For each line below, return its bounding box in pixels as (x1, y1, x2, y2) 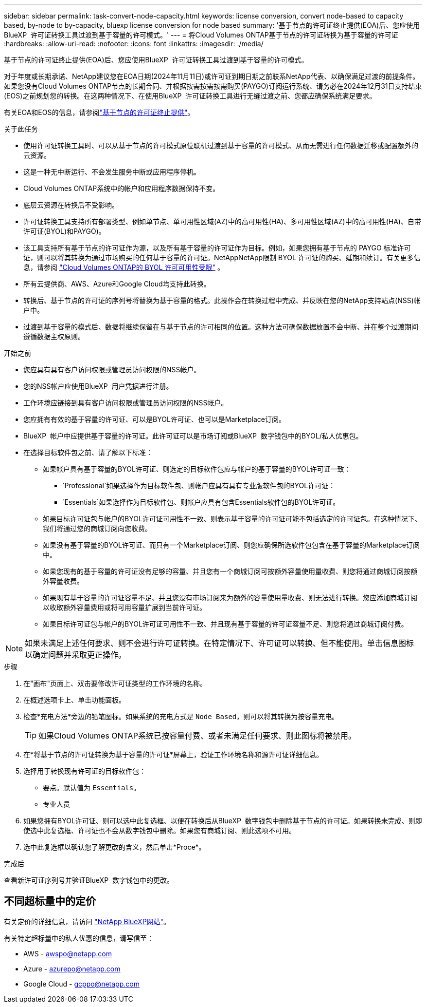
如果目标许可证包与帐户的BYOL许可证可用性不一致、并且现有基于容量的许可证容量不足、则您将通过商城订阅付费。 (43, 620, 408, 628)
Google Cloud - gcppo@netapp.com (23, 979, 140, 988)
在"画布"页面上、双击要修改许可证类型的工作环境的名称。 (23, 679, 207, 687)
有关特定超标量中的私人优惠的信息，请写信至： (4, 933, 154, 942)
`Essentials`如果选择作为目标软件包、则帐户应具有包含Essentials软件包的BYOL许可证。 (62, 498, 340, 506)
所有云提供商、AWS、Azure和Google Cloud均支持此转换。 (23, 280, 211, 288)
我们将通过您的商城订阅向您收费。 (43, 524, 152, 532)
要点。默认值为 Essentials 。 (43, 783, 141, 792)
